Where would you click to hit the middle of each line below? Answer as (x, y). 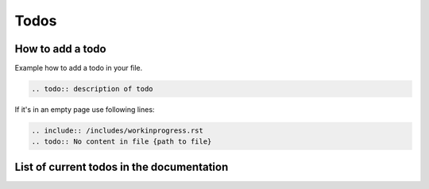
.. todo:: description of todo (93, 89)
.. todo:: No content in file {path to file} (122, 142)
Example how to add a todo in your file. (79, 68)
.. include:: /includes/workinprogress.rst (118, 131)
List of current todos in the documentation (122, 167)
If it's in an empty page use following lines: (85, 110)
